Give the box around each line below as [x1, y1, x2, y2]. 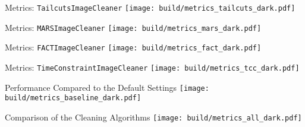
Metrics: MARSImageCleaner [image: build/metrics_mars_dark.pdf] [5, 21, 262, 33]
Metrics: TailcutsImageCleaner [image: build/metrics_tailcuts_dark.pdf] [5, 1, 295, 13]
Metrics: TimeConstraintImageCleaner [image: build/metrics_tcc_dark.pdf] [5, 61, 300, 73]
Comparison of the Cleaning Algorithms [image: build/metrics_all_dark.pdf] [5, 110, 302, 123]
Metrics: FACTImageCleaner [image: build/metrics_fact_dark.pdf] [5, 41, 262, 53]
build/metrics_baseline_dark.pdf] [5, 94, 142, 103]
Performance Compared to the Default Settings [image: [5, 81, 209, 93]
